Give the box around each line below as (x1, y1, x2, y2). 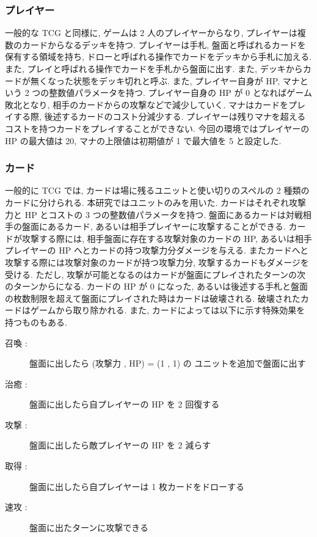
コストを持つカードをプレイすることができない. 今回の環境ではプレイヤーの (5, 122, 310, 134)
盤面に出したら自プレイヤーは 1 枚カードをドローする (29, 480, 244, 492)
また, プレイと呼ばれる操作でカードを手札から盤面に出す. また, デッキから (5, 62, 303, 75)
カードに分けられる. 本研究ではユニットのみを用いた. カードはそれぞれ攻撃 (5, 195, 307, 208)
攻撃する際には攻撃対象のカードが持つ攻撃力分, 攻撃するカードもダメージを (5, 255, 309, 268)
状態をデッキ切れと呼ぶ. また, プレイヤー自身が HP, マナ (73, 74, 300, 87)
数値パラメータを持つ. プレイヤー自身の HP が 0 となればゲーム (57, 86, 312, 99)
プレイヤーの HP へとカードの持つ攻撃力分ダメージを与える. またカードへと (5, 244, 308, 257)
